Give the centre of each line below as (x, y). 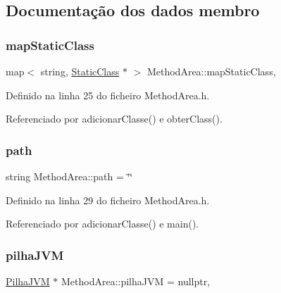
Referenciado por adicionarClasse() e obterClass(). (114, 119)
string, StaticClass (80, 71)
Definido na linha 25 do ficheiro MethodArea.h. (108, 95)
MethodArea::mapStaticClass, (211, 71)
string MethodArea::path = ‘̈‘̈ (69, 176)
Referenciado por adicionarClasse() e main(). (102, 224)
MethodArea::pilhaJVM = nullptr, (136, 281)
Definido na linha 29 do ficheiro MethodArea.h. (108, 200)
